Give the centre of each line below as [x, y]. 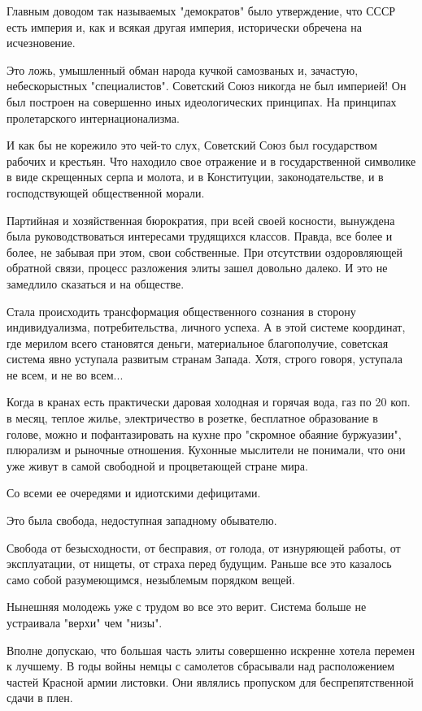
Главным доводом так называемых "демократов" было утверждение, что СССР [201, 11]
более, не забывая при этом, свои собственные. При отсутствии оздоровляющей [204, 251]
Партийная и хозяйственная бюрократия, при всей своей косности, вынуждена [201, 220]
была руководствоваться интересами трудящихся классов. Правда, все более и [200, 236]
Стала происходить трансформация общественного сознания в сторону [181, 311]
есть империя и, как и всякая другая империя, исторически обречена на [184, 26]
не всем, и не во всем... [65, 374]
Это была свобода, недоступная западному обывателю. [142, 520]
